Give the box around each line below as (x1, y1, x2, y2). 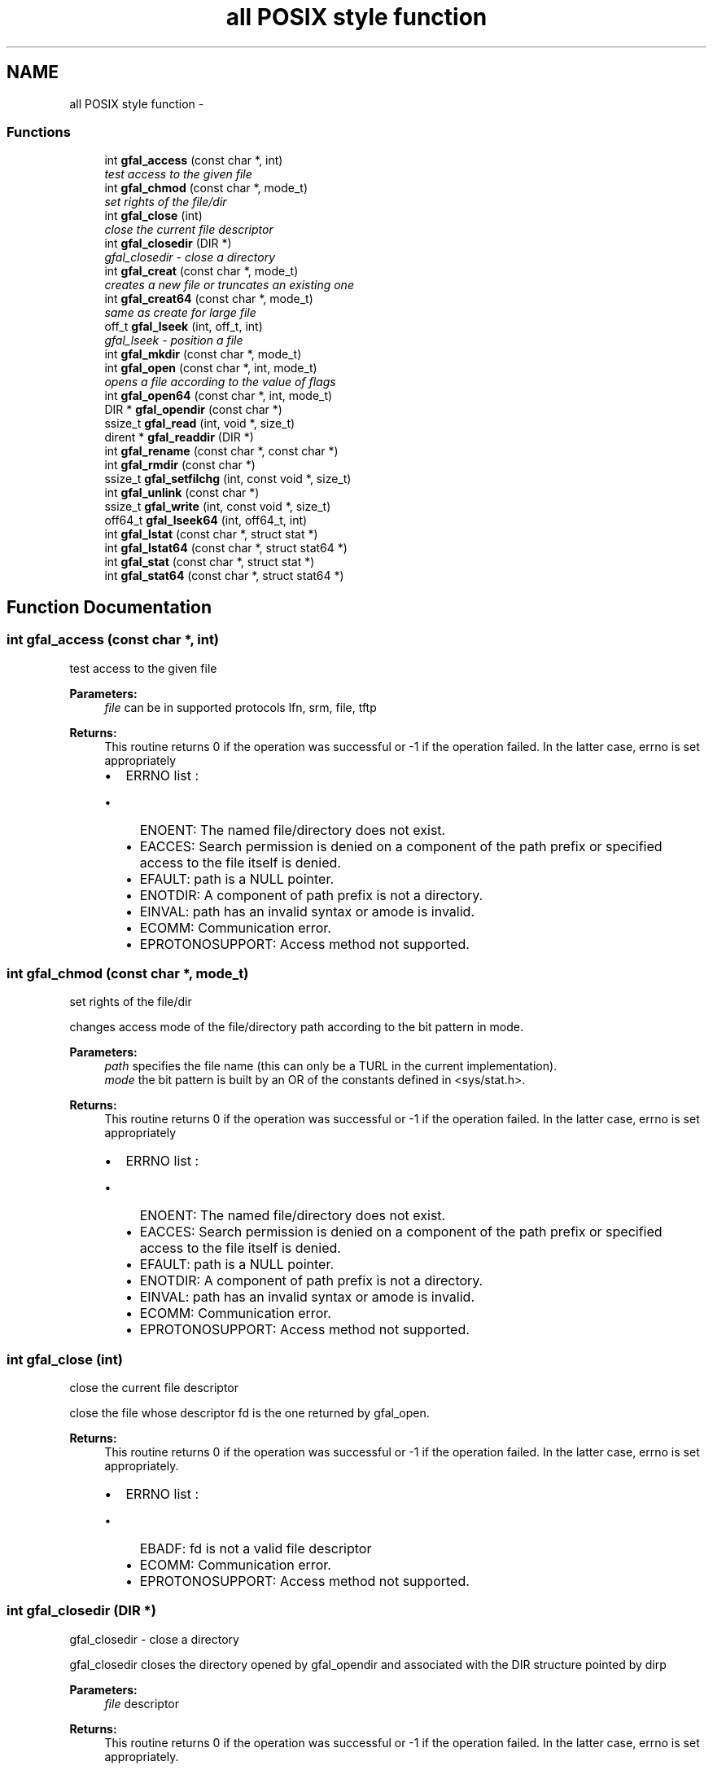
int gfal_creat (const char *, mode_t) (104, 264, 299, 279)
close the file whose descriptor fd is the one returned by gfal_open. (69, 1406, 430, 1421)
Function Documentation (7, 596, 212, 617)
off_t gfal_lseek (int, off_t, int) (104, 319, 263, 334)
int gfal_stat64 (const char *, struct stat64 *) (104, 569, 344, 583)
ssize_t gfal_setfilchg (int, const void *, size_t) (104, 472, 352, 486)
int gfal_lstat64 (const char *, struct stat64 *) (104, 541, 348, 556)
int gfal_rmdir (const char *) (104, 458, 256, 472)
